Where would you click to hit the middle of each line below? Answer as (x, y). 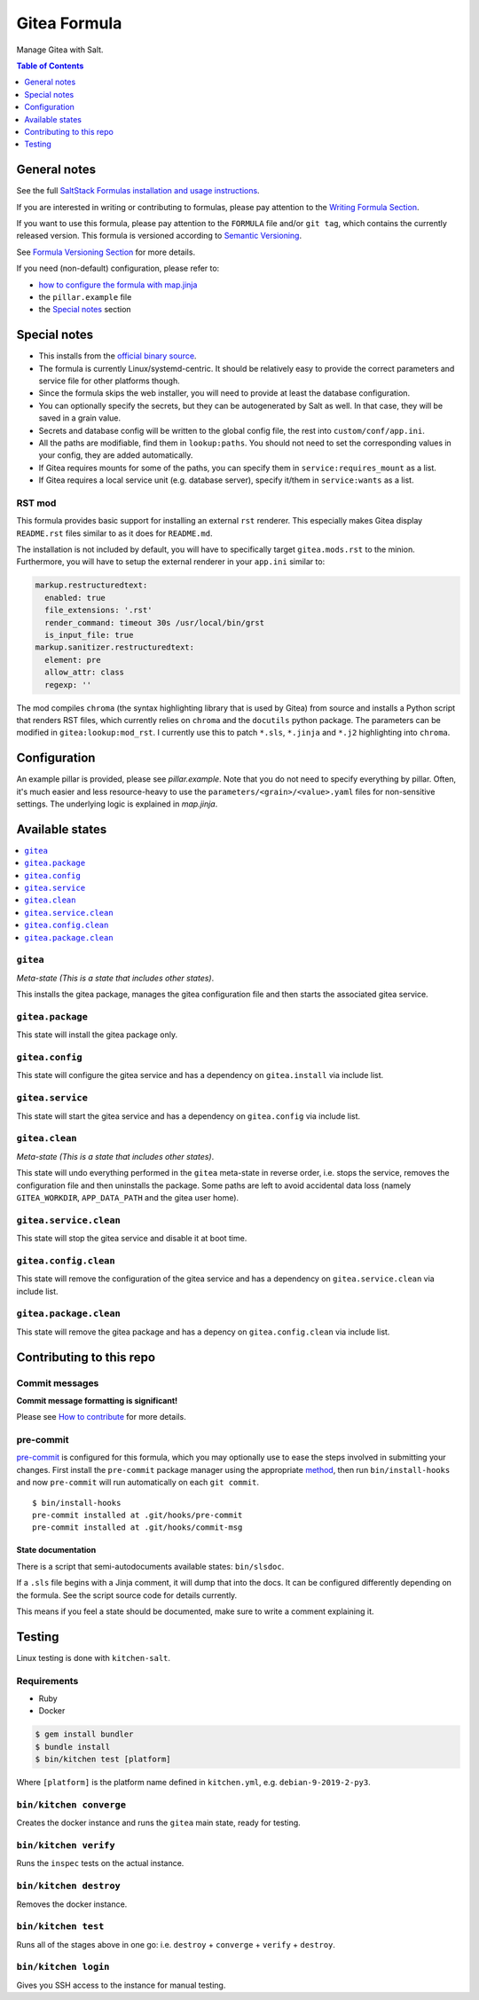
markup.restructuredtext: (91, 585)
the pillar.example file (85, 296)
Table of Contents (50, 66)
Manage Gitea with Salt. (60, 50)
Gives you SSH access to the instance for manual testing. (121, 1985)
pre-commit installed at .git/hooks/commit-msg (137, 1528)
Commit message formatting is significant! (97, 1400)
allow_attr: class (84, 673)
